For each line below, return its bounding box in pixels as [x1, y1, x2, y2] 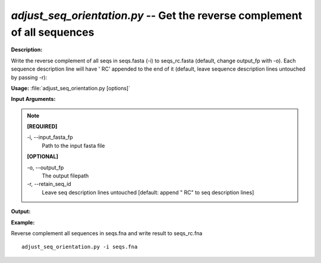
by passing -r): [11, 74, 48, 81]
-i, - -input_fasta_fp [27, 134, 74, 141]
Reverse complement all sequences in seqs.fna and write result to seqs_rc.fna [11, 229, 203, 237]
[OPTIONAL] [27, 153, 59, 160]
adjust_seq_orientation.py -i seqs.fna [21, 243, 138, 251]
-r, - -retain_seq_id [27, 180, 71, 188]
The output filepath [42, 172, 89, 179]
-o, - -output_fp [27, 164, 64, 171]
